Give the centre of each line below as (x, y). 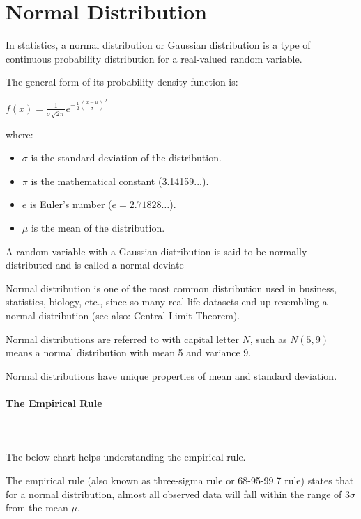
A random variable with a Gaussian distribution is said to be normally (156, 251)
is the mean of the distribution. (98, 228)
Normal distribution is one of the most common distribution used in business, (171, 288)
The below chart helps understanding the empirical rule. (126, 457)
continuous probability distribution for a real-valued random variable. (154, 58)
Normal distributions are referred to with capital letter (122, 338)
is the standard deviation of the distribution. (126, 158)
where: (20, 134)
